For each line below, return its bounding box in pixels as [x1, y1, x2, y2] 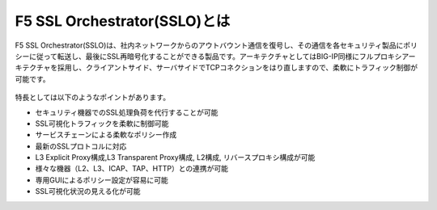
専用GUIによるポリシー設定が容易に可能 [35, 174, 169, 185]
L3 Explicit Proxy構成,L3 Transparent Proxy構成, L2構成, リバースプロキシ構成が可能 [35, 153, 316, 162]
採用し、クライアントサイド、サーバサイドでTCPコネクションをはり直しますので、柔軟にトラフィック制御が [57, 63, 418, 73]
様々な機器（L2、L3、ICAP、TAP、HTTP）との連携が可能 [35, 164, 229, 174]
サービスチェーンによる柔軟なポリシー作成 [35, 130, 177, 140]
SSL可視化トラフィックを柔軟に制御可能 [35, 118, 169, 128]
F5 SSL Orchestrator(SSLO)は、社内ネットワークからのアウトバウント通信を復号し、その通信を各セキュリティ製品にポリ [15, 40, 418, 50]
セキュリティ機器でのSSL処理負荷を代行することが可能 [35, 107, 218, 117]
